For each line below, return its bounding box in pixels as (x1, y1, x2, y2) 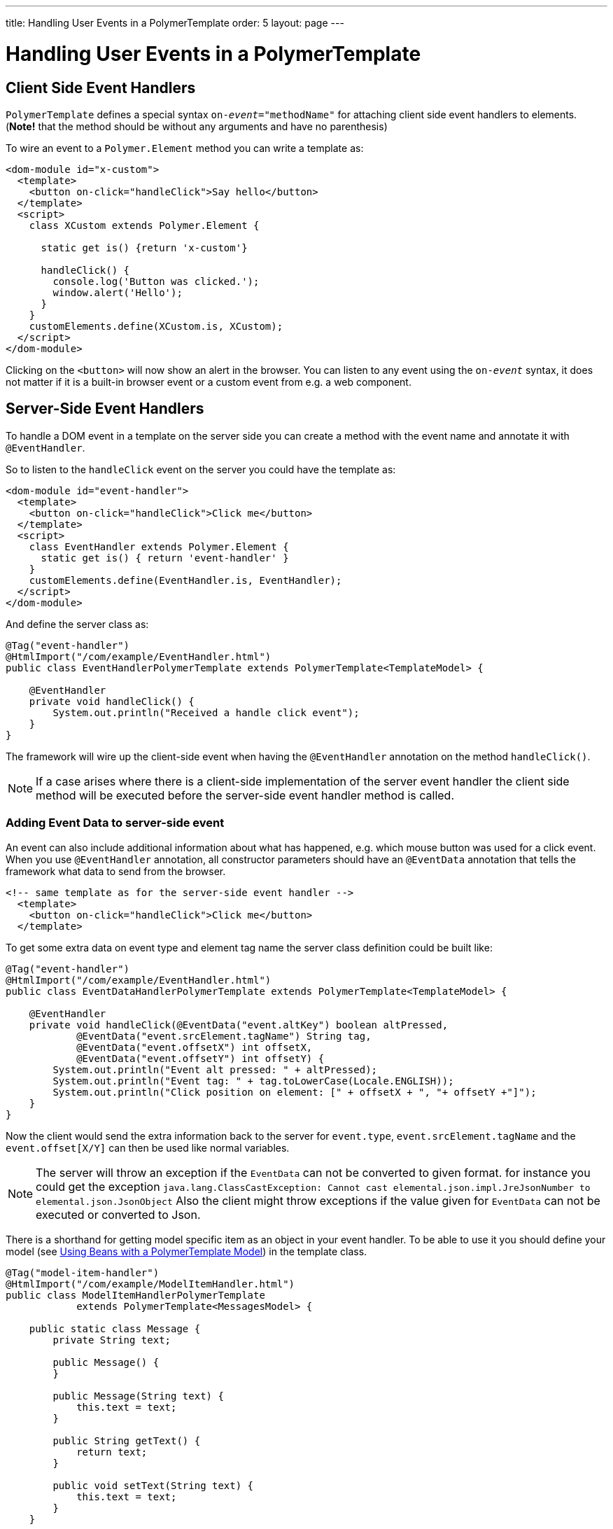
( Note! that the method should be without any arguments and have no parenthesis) (6, 120, 388, 132)
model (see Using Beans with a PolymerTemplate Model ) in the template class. (6, 1245, 367, 1257)
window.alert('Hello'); (52, 286, 183, 298)
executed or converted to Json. (36, 1207, 201, 1222)
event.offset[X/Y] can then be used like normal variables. (6, 1141, 290, 1154)
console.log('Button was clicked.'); (52, 275, 260, 287)
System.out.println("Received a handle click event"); (52, 706, 360, 718)
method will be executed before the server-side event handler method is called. (36, 788, 454, 802)
